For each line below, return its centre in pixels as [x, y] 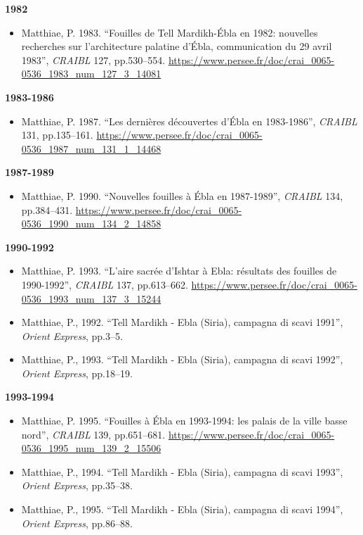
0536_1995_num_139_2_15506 [91, 448]
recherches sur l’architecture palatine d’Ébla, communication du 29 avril [177, 46]
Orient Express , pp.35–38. [77, 485]
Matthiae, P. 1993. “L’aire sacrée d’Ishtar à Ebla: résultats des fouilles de [179, 271]
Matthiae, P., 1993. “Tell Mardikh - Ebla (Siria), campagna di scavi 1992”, [182, 359]
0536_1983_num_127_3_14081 [91, 74]
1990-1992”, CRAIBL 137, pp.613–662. [105, 284]
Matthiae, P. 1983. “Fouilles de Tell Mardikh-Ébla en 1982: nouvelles [170, 32]
